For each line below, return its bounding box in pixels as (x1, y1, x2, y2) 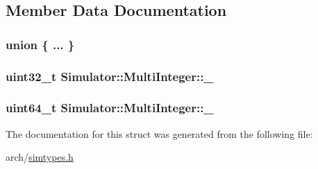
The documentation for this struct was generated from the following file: (6, 126, 313, 141)
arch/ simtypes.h (6, 150, 74, 164)
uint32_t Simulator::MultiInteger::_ (6, 67, 214, 84)
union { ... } (6, 35, 75, 53)
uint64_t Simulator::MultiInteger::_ (6, 99, 214, 116)
